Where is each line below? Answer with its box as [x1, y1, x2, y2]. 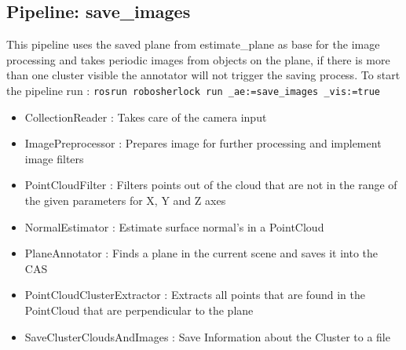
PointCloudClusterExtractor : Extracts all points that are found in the [24, 286, 365, 303]
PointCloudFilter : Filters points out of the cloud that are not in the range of [24, 177, 397, 193]
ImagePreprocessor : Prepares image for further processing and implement [24, 135, 382, 151]
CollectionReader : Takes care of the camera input [24, 108, 267, 125]
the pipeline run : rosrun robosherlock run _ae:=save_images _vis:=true [6, 82, 381, 98]
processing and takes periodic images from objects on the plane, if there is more [6, 51, 390, 67]
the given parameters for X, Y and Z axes [24, 192, 226, 209]
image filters [24, 150, 84, 166]
